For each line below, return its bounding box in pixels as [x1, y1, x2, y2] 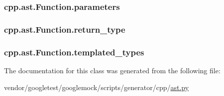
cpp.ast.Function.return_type [4, 23, 125, 35]
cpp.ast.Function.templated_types [4, 46, 144, 58]
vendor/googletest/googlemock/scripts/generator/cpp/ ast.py [4, 82, 189, 92]
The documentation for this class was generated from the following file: [4, 65, 221, 75]
